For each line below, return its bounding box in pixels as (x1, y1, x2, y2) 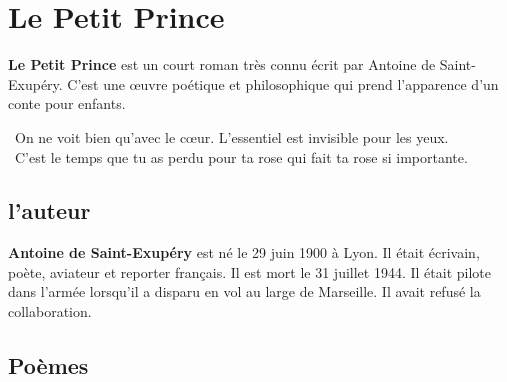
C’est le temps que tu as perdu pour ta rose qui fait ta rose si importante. (14, 146, 468, 167)
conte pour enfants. (8, 93, 126, 114)
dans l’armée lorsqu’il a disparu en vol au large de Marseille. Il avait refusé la (8, 281, 481, 302)
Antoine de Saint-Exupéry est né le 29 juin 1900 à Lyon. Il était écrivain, (8, 242, 480, 263)
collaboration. (8, 301, 92, 322)
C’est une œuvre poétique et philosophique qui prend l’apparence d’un (67, 73, 499, 94)
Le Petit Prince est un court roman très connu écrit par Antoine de (8, 54, 436, 75)
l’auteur (8, 195, 91, 226)
